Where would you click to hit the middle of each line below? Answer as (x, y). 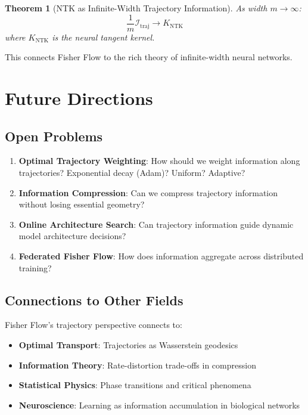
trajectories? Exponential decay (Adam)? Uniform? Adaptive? (132, 173)
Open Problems (54, 136)
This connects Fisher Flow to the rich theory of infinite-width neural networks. (149, 57)
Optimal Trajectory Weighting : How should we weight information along (159, 161)
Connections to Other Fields (94, 300)
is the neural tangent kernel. (103, 37)
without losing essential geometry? (82, 204)
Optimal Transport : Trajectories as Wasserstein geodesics (128, 344)
